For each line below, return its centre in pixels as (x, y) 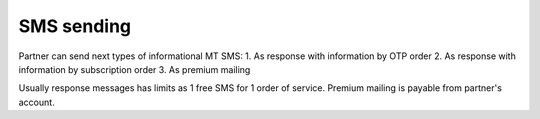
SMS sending (75, 26)
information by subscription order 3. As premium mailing (134, 69)
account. (36, 102)
